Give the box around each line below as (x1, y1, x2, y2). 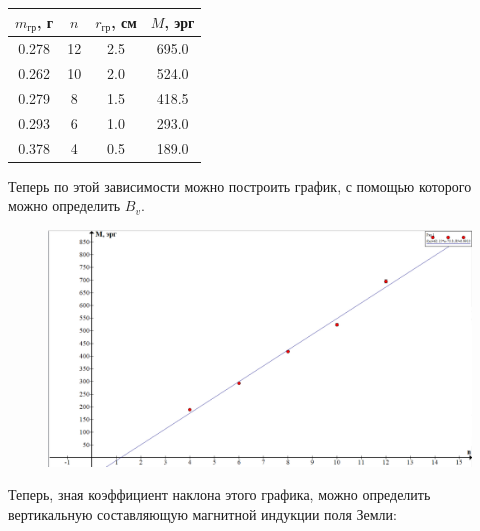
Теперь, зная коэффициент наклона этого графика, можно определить (8, 484, 431, 505)
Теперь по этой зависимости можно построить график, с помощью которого (8, 175, 472, 196)
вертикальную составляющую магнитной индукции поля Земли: (8, 503, 397, 524)
